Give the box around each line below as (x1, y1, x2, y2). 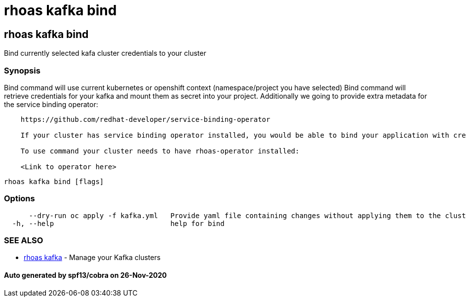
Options (4, 193, 35, 204)
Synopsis (4, 65, 40, 75)
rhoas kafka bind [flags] (4, 177, 104, 186)
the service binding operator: (4, 100, 98, 109)
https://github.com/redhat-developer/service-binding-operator (20, 115, 271, 123)
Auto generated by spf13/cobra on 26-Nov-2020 (4, 271, 167, 280)
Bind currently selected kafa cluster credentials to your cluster (4, 49, 206, 58)
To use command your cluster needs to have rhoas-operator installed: (20, 147, 300, 155)
